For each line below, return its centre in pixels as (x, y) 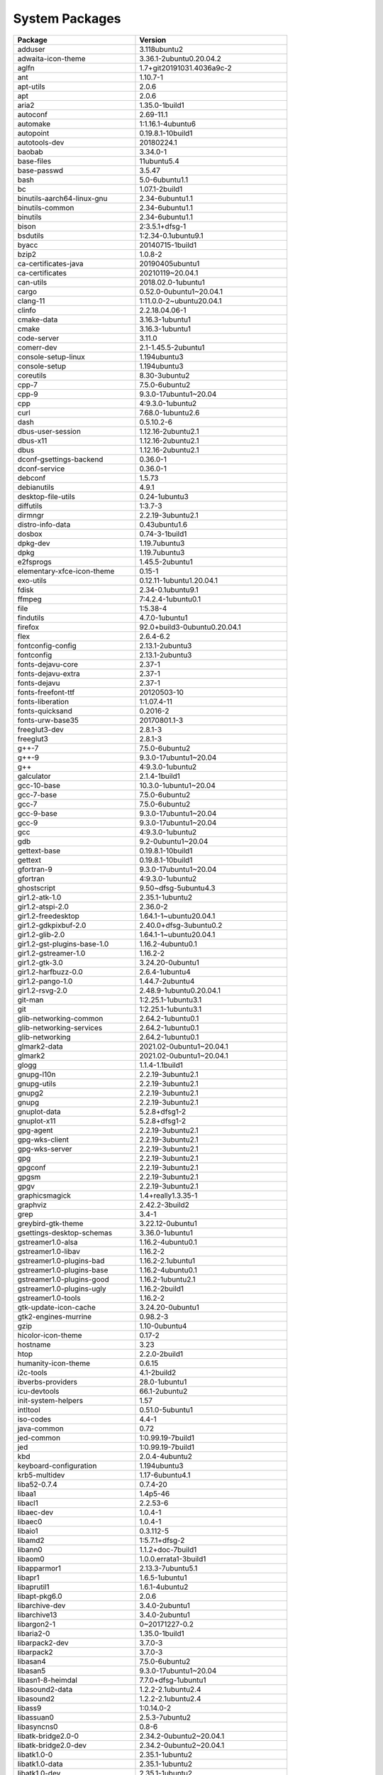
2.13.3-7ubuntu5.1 (168, 1568)
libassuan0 (36, 1717)
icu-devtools (38, 1391)
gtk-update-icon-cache (56, 1307)
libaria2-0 (34, 1633)
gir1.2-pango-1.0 (45, 981)
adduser (31, 49)
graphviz (32, 1205)
